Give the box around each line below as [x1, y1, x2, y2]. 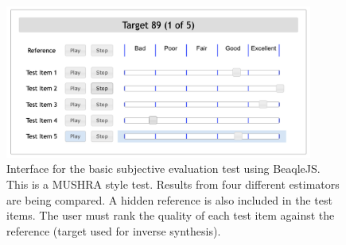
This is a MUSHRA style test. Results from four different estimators [6, 175, 340, 192]
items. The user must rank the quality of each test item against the [6, 207, 335, 224]
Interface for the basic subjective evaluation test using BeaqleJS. [6, 160, 321, 177]
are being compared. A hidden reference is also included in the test [6, 191, 332, 208]
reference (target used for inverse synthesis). [6, 222, 221, 239]
